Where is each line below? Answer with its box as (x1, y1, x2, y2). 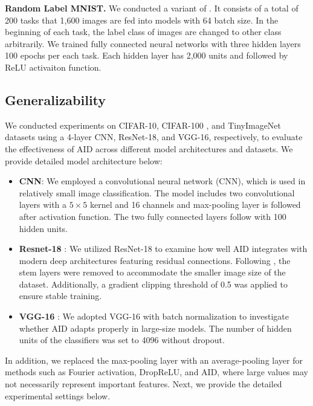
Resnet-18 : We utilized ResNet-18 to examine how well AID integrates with (19, 242, 308, 255)
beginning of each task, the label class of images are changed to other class (5, 25, 282, 38)
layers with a (19, 198, 67, 211)
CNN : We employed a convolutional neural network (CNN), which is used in (19, 175, 306, 187)
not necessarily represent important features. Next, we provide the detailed (5, 378, 282, 390)
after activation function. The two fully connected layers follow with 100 (19, 210, 286, 222)
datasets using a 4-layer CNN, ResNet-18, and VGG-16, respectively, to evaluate (5, 130, 303, 143)
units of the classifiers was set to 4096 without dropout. (19, 333, 225, 346)
